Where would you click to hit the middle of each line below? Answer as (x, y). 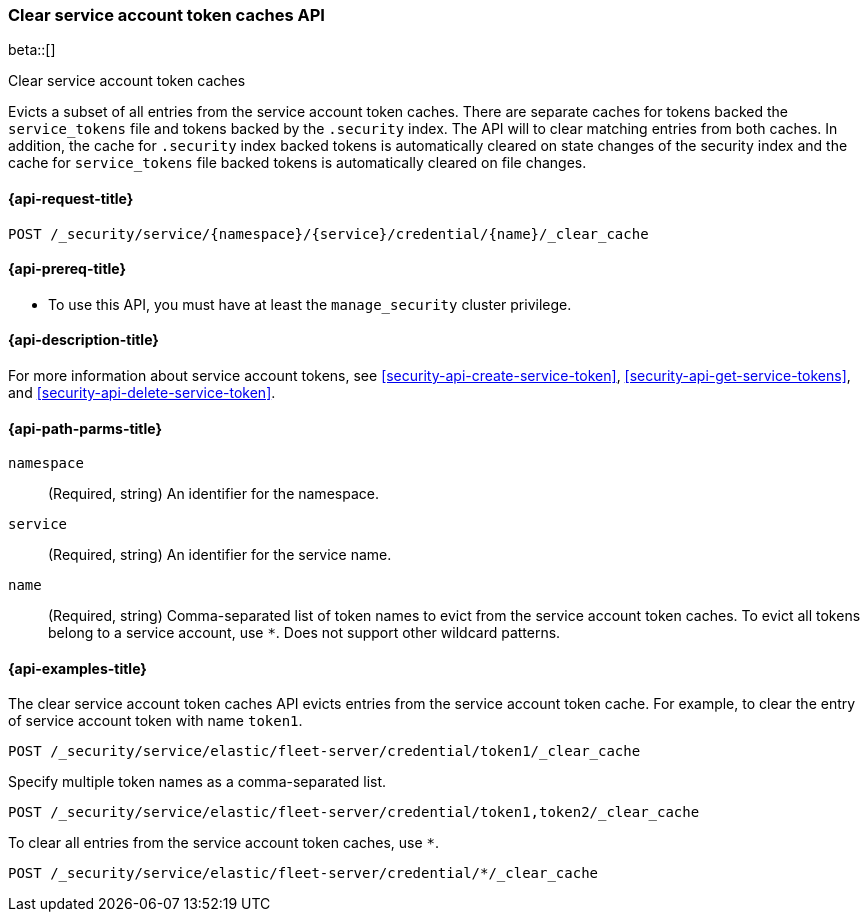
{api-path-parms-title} (85, 428)
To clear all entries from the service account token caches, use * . (224, 843)
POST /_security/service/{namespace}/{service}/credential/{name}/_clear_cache (328, 233)
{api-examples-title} (77, 668)
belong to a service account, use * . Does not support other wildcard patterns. (304, 633)
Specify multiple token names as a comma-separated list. (197, 782)
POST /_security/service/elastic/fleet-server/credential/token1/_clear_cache (324, 751)
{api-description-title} (83, 340)
